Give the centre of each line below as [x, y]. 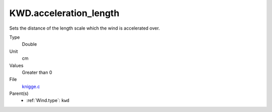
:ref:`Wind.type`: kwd [48, 100]
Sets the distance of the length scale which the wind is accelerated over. [85, 28]
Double [29, 44]
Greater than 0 [37, 72]
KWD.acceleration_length [64, 13]
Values [16, 65]
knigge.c [31, 86]
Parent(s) [19, 93]
